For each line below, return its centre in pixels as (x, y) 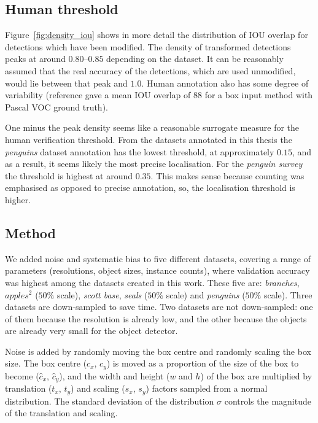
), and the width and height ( (114, 375)
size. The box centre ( (46, 363)
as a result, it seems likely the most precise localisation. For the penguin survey (154, 164)
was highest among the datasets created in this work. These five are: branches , (152, 282)
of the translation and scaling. (61, 413)
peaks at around (35, 59)
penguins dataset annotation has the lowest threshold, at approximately (140, 151)
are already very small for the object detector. (91, 331)
